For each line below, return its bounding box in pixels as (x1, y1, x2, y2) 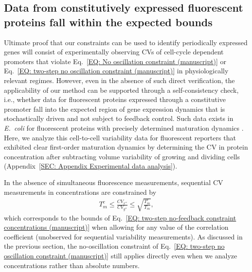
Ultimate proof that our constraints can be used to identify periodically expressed (4, 37, 248, 47)
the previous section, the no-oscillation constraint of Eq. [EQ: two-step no (4, 241, 225, 251)
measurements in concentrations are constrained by (4, 187, 157, 197)
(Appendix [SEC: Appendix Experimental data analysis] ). (4, 161, 178, 171)
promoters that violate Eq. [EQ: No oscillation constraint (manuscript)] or (4, 56, 227, 66)
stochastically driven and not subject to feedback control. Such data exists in (4, 113, 234, 123)
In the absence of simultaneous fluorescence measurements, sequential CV (4, 177, 223, 187)
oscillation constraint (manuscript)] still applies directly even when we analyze (4, 251, 237, 261)
